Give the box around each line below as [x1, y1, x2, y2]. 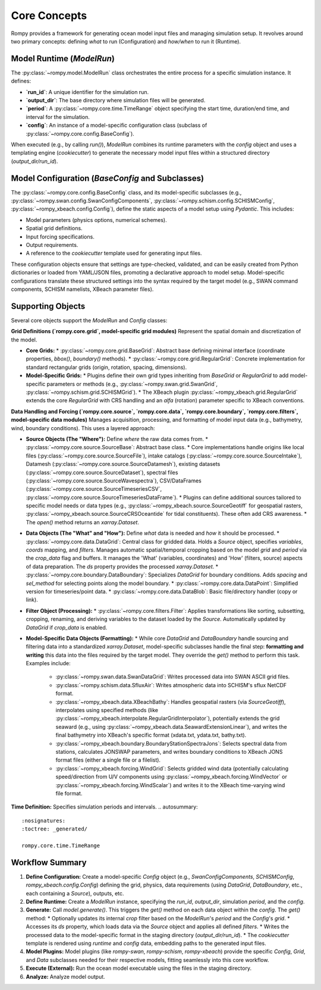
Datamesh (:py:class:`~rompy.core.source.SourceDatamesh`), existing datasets [26, 460, 221, 468]
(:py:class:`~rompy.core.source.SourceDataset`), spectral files [26, 469, 178, 476]
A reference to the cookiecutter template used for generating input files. [26, 250, 202, 257]
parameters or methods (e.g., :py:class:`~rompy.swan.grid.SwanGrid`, [46, 380, 218, 387]
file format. [55, 790, 83, 797]
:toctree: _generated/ [21, 826, 88, 832]
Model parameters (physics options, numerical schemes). [26, 216, 168, 223]
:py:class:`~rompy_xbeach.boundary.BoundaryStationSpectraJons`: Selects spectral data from [55, 740, 288, 747]
